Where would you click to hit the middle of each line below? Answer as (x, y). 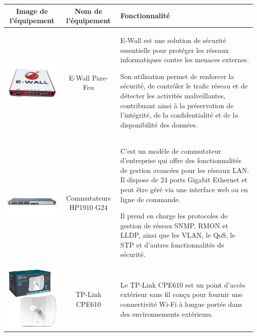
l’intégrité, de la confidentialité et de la (179, 115)
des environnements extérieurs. (167, 314)
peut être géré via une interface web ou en (184, 189)
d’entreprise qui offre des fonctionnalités (181, 160)
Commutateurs (88, 197)
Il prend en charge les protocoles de (174, 216)
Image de (32, 11)
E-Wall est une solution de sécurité (173, 40)
